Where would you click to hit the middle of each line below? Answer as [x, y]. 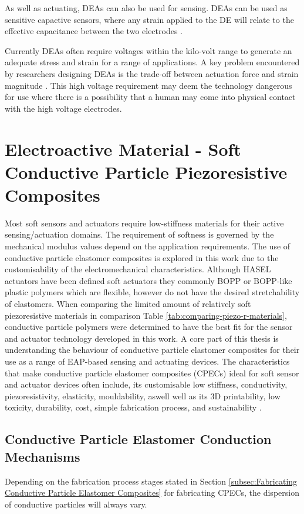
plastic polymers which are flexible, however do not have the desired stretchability [152, 292]
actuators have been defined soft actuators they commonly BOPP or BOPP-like [148, 280]
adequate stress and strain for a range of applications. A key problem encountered [152, 62]
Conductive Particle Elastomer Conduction [138, 439]
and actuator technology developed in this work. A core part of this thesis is [142, 338]
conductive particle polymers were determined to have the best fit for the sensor [149, 327]
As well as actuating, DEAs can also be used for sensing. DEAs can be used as [146, 8]
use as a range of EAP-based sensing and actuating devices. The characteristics [147, 361]
